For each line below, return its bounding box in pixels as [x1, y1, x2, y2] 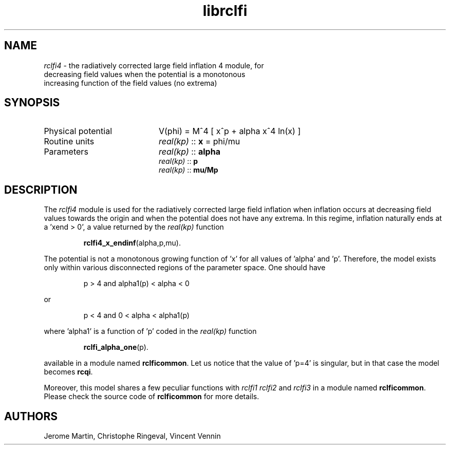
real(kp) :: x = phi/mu [158, 136, 240, 147]
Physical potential [44, 126, 113, 137]
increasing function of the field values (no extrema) [44, 78, 217, 87]
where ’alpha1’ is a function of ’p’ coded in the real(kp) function [44, 327, 257, 336]
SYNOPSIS [4, 96, 60, 109]
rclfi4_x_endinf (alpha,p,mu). [83, 238, 181, 248]
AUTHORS [4, 409, 58, 423]
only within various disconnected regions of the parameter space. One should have [44, 263, 326, 272]
